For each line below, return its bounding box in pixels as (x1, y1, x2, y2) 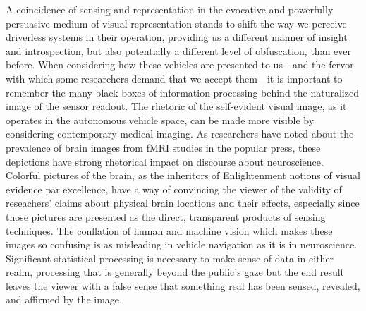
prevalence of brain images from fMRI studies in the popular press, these (6, 140, 321, 154)
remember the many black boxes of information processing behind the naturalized (6, 85, 359, 99)
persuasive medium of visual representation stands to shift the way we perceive (6, 16, 347, 30)
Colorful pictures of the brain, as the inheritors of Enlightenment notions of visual (6, 168, 360, 183)
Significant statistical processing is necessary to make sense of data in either (6, 250, 334, 265)
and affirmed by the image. (6, 292, 122, 307)
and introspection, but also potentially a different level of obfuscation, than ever (6, 43, 351, 58)
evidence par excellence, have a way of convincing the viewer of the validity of (6, 181, 342, 196)
